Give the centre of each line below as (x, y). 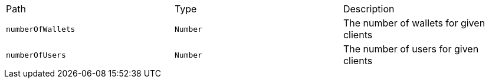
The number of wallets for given (414, 23)
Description (369, 9)
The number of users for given (411, 49)
